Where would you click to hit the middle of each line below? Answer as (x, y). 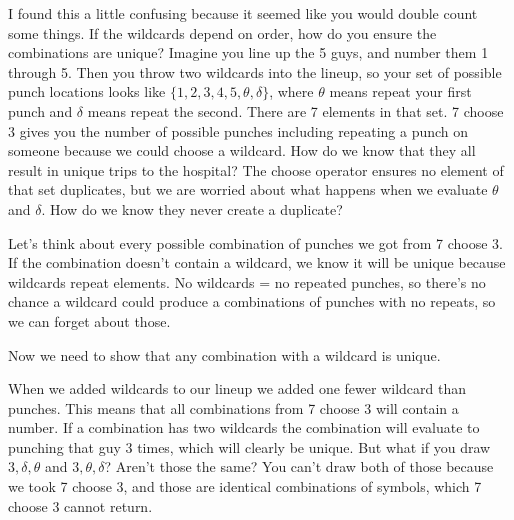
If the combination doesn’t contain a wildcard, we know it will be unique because (257, 262)
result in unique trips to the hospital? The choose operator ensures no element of (256, 169)
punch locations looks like (87, 91)
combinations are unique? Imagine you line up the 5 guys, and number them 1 (248, 52)
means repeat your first (400, 91)
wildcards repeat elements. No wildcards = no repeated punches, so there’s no (247, 281)
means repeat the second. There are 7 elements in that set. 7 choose (295, 110)
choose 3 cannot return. (80, 505)
